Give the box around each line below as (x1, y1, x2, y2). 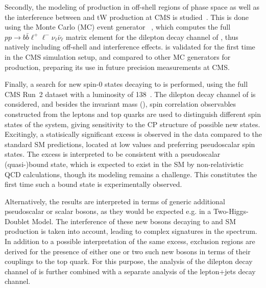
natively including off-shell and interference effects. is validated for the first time (5, 41, 255, 52)
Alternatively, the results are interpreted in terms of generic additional (5, 196, 225, 206)
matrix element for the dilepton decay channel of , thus (66, 31, 238, 42)
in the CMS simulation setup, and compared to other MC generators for (5, 51, 231, 62)
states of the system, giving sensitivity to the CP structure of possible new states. (5, 118, 260, 129)
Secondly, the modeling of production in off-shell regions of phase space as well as (5, 2, 260, 12)
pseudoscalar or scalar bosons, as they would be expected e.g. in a (5, 206, 211, 217)
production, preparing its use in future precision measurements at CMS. (5, 61, 230, 72)
